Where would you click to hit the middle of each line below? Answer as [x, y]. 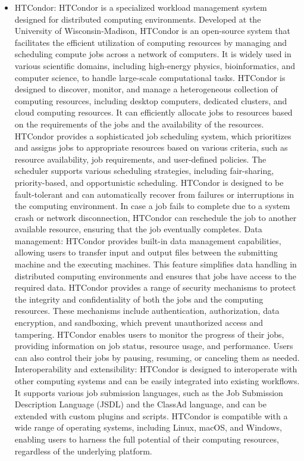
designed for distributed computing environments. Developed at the [138, 19]
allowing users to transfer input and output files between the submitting [146, 252]
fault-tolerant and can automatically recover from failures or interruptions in [154, 194]
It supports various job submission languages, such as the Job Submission [149, 392]
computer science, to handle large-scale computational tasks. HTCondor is [150, 77]
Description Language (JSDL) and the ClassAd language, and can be [141, 404]
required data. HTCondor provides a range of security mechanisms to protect [155, 287]
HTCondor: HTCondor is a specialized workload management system [141, 7]
